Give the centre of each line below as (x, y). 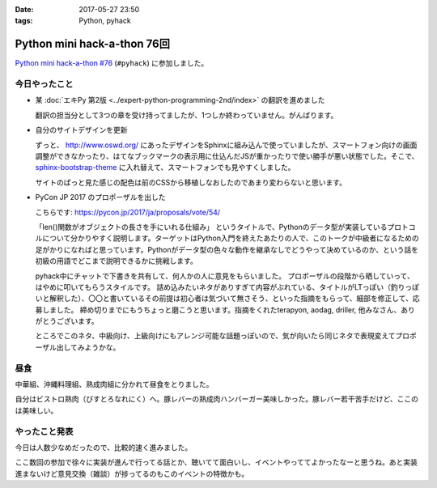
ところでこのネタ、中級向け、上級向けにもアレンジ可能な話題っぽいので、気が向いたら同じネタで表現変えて (215, 336)
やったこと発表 (44, 431)
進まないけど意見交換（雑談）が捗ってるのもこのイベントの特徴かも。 (132, 473)
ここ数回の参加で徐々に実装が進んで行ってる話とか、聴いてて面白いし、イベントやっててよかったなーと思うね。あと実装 (216, 462)
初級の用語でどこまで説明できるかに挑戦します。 (116, 261)
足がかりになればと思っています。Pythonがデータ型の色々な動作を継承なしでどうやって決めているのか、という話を (227, 249)
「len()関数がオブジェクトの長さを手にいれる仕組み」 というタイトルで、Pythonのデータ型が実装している (211, 227)
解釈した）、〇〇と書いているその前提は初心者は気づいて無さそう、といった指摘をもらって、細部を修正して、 (231, 299)
